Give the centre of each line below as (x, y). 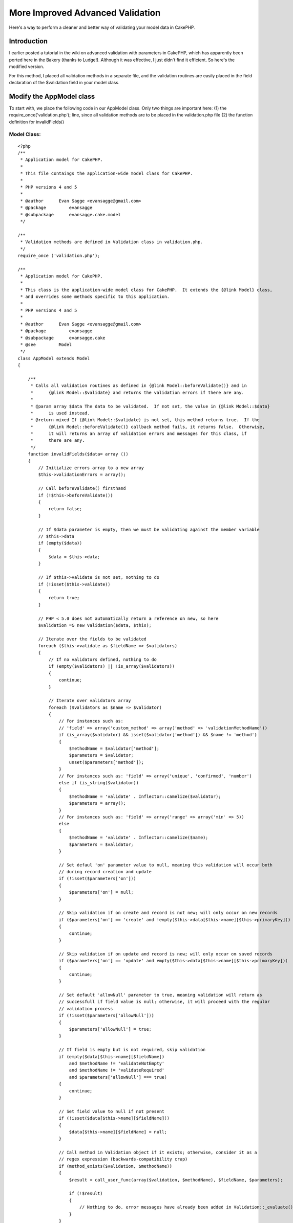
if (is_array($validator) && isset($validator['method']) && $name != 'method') (158, 735)
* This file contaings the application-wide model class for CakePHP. (106, 173)
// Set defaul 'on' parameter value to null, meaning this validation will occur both (166, 865)
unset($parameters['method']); (106, 762)
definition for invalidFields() (37, 122)
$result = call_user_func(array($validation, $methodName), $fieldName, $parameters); (176, 1180)
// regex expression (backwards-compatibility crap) (123, 1159)
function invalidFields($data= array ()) (78, 454)
